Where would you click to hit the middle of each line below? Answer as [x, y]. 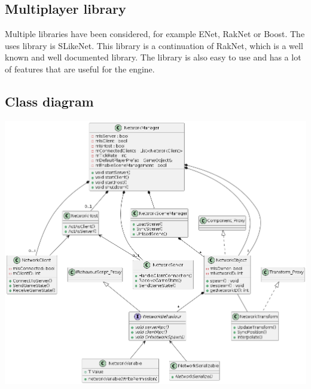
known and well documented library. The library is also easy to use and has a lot [153, 57]
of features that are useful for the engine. [80, 69]
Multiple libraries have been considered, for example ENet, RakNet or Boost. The [155, 34]
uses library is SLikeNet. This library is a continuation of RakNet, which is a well [154, 45]
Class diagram [49, 101]
